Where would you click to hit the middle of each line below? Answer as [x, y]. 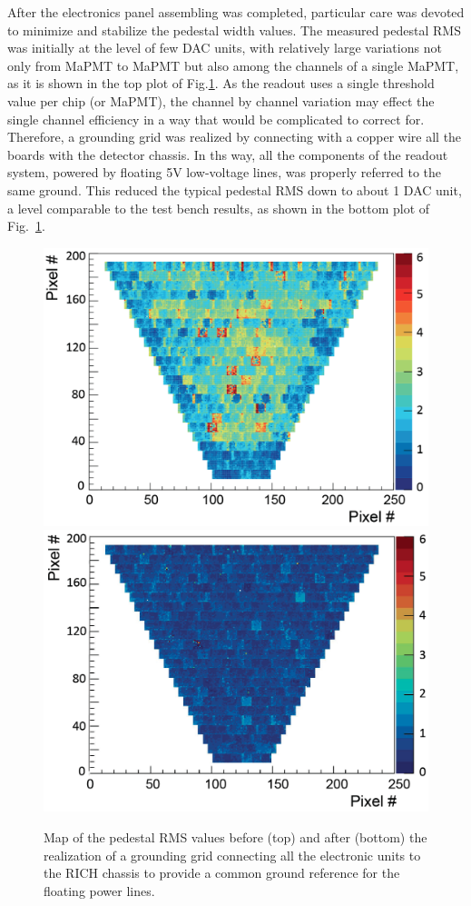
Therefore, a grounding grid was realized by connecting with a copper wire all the [235, 137]
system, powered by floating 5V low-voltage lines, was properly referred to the [225, 172]
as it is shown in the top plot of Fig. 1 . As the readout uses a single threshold [221, 83]
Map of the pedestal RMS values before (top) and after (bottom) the [235, 837]
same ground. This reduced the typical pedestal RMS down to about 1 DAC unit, [235, 189]
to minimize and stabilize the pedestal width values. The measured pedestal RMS [234, 30]
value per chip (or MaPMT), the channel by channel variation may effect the [221, 100]
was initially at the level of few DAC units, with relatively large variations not [225, 48]
